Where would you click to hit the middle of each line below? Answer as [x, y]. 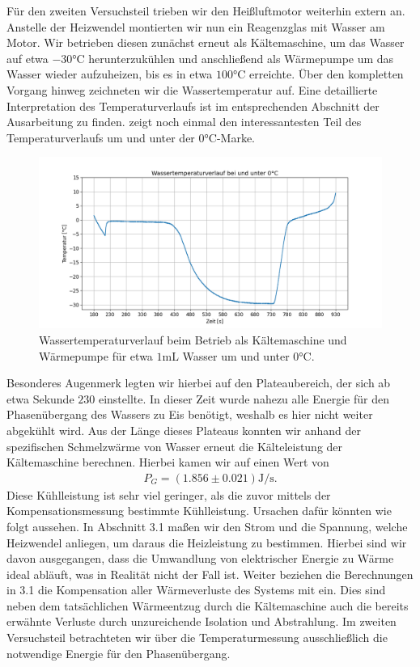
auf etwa [28, 58]
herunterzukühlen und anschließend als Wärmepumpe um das [241, 58]
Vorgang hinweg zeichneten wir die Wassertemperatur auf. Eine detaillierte [192, 89]
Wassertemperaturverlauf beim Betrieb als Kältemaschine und [193, 339]
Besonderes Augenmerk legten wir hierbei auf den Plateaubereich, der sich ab [199, 383]
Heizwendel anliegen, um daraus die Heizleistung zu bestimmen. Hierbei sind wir [207, 542]
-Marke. [235, 137]
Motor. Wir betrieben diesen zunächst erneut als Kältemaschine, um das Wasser [206, 42]
